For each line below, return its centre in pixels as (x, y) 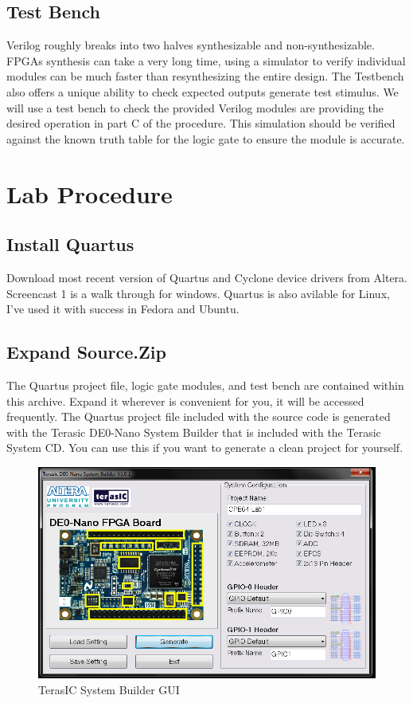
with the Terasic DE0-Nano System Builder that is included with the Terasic (194, 432)
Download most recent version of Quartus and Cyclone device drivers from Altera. (207, 277)
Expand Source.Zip (86, 352)
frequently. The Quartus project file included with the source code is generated (199, 416)
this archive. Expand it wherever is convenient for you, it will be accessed (185, 401)
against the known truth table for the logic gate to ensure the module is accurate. (206, 138)
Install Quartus (70, 244)
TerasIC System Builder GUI (109, 690)
